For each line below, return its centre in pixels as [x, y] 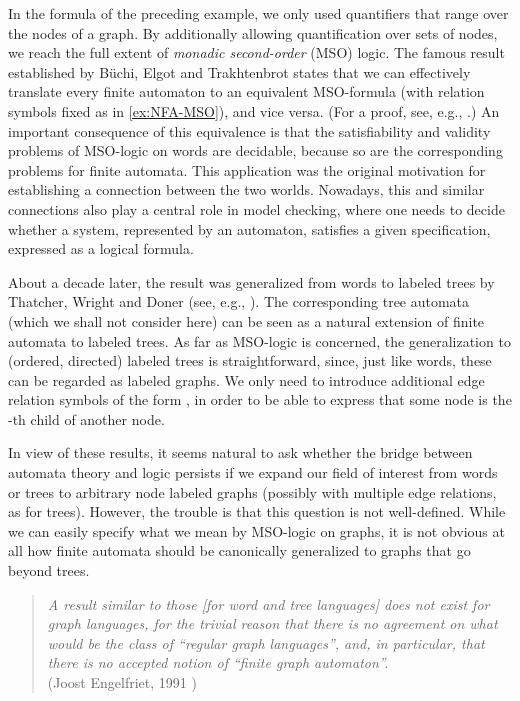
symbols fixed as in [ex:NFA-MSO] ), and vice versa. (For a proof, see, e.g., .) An [254, 110]
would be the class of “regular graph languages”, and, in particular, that [266, 642]
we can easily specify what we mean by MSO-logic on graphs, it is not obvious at [256, 530]
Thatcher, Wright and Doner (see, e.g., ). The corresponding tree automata [239, 301]
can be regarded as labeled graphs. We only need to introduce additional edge [246, 379]
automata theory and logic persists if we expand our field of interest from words [253, 472]
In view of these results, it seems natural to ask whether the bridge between [240, 452]
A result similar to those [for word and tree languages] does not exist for [268, 603]
